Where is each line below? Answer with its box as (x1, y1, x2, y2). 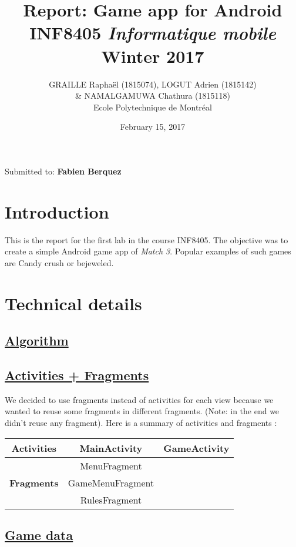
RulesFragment (80, 492, 142, 506)
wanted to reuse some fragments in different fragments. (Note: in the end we (5, 405, 280, 417)
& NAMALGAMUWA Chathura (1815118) (75, 89, 231, 102)
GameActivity (163, 441, 230, 455)
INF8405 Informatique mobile (29, 21, 276, 45)
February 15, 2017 (120, 120, 186, 133)
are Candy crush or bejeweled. (5, 256, 114, 269)
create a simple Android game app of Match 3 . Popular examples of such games (5, 245, 291, 257)
